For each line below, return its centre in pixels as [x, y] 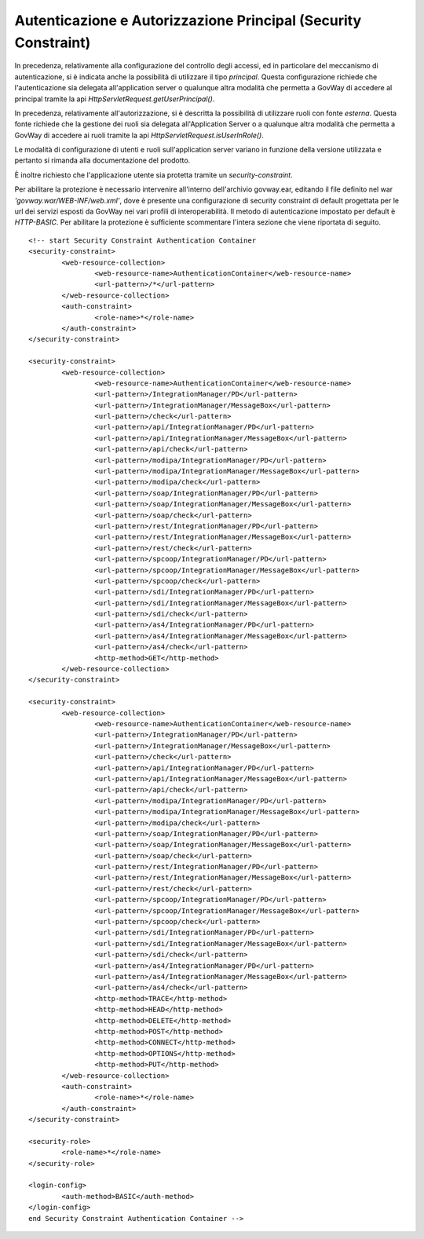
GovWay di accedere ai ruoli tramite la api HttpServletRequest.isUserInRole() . [139, 135]
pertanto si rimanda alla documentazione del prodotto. [102, 160]
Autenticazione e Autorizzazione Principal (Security [188, 20]
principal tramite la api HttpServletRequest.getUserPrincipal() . [115, 99]
